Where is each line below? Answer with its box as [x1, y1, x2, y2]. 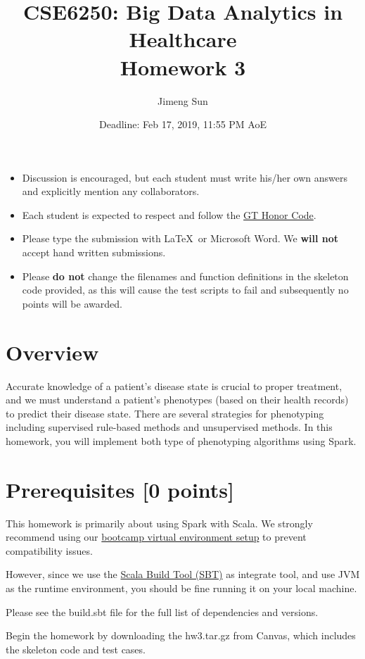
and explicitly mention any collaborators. [22, 184, 200, 199]
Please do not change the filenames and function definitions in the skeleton [22, 268, 349, 283]
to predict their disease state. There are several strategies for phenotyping [6, 406, 324, 420]
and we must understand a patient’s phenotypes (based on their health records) [6, 392, 349, 407]
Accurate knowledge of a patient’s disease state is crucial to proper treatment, [6, 378, 342, 393]
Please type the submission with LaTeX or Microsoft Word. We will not [22, 231, 339, 246]
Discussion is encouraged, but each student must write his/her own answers [22, 170, 348, 184]
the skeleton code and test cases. [6, 641, 146, 656]
